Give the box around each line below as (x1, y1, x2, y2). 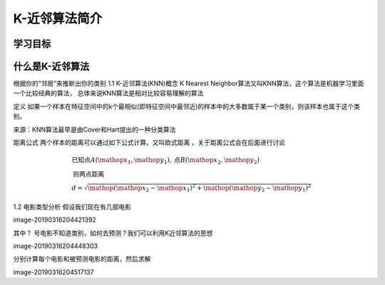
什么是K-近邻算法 (13, 60, 90, 72)
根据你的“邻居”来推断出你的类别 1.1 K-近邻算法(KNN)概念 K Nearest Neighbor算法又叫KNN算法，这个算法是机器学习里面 (13, 79, 364, 88)
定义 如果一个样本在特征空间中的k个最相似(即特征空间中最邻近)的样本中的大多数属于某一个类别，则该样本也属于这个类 (13, 102, 360, 110)
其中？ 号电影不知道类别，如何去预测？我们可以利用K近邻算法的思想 (13, 228, 213, 237)
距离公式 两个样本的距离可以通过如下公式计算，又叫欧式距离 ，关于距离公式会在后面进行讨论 (13, 139, 285, 147)
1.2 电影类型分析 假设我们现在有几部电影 (13, 203, 132, 211)
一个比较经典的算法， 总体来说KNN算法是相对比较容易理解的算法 (13, 89, 204, 97)
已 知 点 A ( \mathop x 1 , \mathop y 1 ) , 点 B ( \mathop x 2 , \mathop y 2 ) (71, 156, 260, 166)
